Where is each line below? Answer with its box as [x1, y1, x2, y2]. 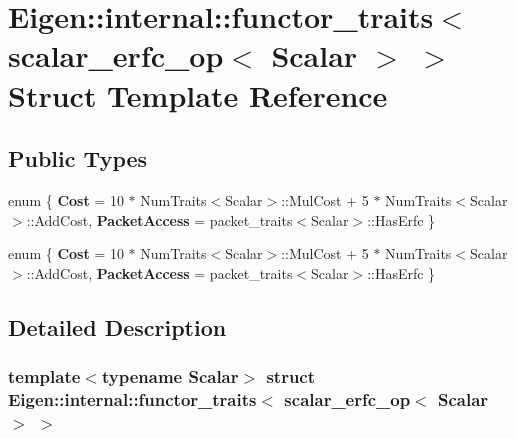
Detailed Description [8, 311, 227, 342]
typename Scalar [101, 364, 239, 389]
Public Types [8, 143, 148, 174]
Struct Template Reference [8, 74, 388, 115]
